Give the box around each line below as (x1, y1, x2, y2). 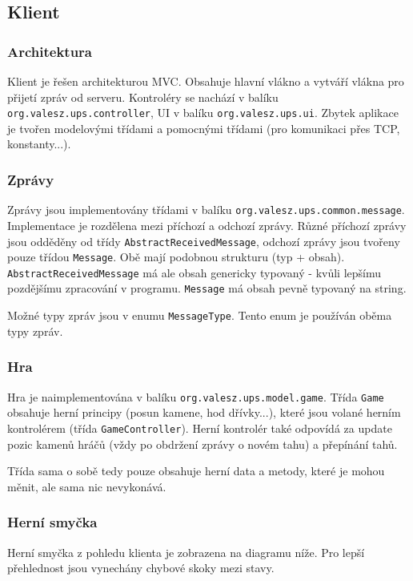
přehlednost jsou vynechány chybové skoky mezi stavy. (7, 559, 275, 576)
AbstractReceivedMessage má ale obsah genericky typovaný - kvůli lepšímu (7, 264, 381, 280)
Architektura (7, 41, 93, 61)
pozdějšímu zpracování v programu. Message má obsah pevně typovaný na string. (7, 280, 407, 297)
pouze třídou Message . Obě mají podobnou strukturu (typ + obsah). (7, 248, 345, 265)
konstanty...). (7, 135, 71, 152)
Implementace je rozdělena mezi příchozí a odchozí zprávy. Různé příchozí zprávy (7, 216, 407, 233)
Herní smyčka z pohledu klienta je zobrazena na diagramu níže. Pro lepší (7, 543, 365, 560)
